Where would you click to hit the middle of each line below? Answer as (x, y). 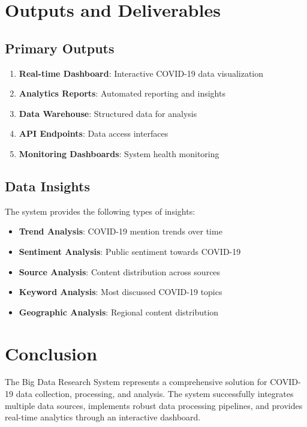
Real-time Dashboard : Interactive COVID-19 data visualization (141, 73)
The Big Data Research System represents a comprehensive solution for (136, 382)
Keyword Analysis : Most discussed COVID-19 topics (121, 292)
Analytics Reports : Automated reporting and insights (122, 93)
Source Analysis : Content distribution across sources (120, 271)
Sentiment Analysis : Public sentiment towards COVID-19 (130, 251)
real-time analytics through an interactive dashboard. (103, 417)
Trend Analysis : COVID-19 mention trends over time (121, 231)
